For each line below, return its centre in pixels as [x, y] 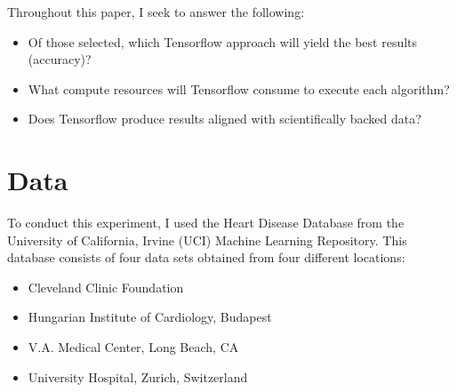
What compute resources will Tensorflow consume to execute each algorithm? [239, 88]
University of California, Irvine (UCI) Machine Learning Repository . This [207, 240]
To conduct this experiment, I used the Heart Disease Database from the [206, 223]
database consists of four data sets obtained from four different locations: [206, 257]
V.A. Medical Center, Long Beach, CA [133, 347]
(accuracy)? [60, 59]
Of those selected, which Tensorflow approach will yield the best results [223, 41]
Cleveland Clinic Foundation [106, 287]
